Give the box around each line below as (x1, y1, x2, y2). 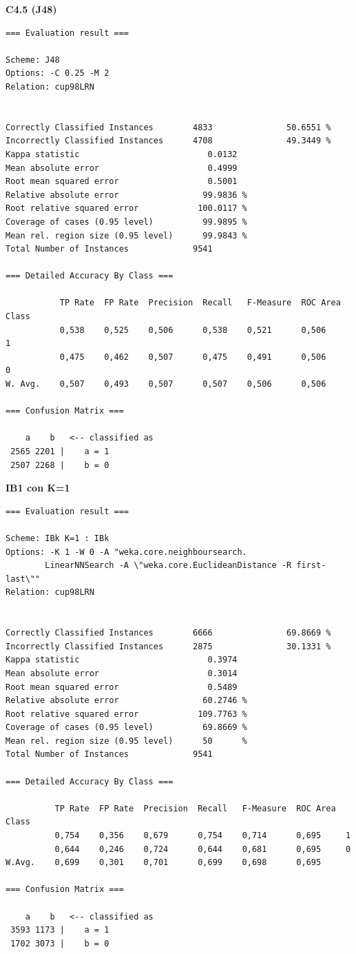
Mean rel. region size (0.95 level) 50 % (6, 735, 247, 746)
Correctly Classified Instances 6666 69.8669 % (6, 628, 331, 638)
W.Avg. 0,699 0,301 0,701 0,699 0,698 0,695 (6, 857, 322, 868)
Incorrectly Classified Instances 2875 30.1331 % (6, 641, 331, 651)
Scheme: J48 (6, 54, 60, 65)
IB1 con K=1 (6, 480, 70, 495)
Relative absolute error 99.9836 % (6, 190, 247, 200)
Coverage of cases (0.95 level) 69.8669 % (6, 722, 247, 733)
